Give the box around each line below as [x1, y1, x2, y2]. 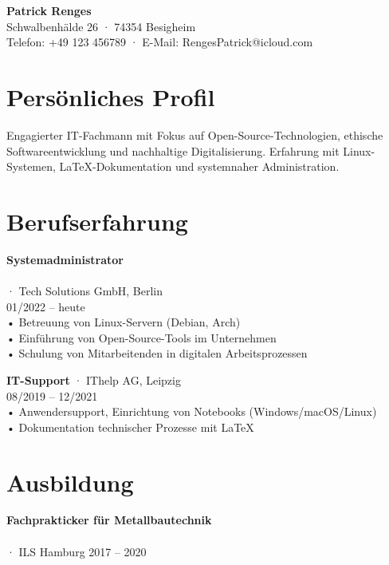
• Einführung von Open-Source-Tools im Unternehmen [6, 329, 277, 346]
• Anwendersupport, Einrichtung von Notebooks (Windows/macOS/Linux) [6, 403, 377, 420]
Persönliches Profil [6, 80, 215, 113]
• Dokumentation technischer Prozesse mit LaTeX [6, 418, 254, 435]
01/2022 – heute [6, 298, 85, 314]
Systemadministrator [6, 251, 124, 267]
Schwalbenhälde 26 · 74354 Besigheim [6, 18, 196, 34]
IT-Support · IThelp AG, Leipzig [6, 371, 181, 388]
